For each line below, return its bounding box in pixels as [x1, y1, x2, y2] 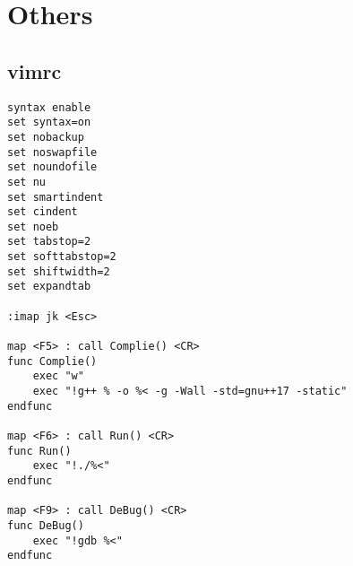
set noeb [7, 220, 59, 233]
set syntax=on [7, 116, 91, 129]
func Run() [7, 444, 72, 457]
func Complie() [7, 354, 98, 368]
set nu [7, 175, 46, 188]
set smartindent [7, 190, 104, 204]
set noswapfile [7, 145, 98, 159]
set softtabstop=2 [7, 250, 116, 264]
